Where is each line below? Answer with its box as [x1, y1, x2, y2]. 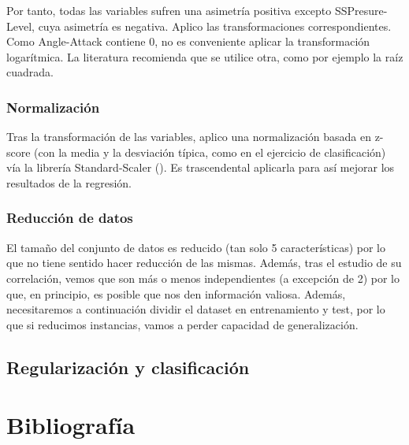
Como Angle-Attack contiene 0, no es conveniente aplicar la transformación [6, 33, 370, 50]
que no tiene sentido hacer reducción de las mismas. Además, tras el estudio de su [6, 254, 402, 271]
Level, [6, 17, 35, 34]
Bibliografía [6, 409, 136, 441]
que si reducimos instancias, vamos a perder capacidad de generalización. [6, 316, 359, 332]
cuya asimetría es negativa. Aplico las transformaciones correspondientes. [38, 17, 392, 34]
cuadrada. [6, 64, 54, 80]
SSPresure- [334, 2, 388, 18]
